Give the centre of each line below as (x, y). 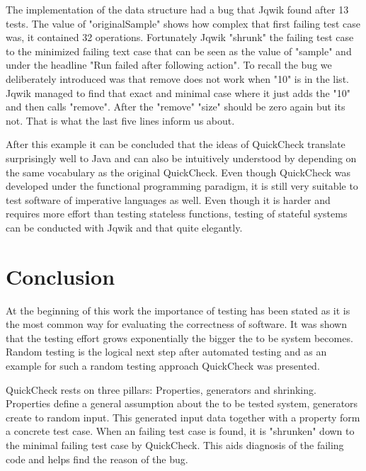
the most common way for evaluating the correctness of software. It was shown (176, 324)
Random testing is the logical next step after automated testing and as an (166, 352)
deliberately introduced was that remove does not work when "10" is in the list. (177, 78)
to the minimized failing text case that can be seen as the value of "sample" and (179, 51)
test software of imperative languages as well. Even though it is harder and (168, 199)
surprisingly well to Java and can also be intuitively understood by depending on (181, 158)
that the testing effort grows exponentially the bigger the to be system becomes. (179, 337)
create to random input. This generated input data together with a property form (183, 417)
